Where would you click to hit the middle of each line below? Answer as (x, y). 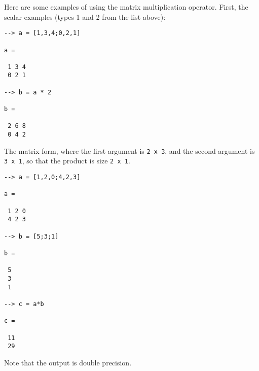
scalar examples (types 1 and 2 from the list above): (85, 16)
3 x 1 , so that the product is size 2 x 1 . (67, 161)
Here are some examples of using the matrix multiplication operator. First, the (126, 7)
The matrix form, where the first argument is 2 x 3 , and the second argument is (129, 150)
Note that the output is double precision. (68, 362)
